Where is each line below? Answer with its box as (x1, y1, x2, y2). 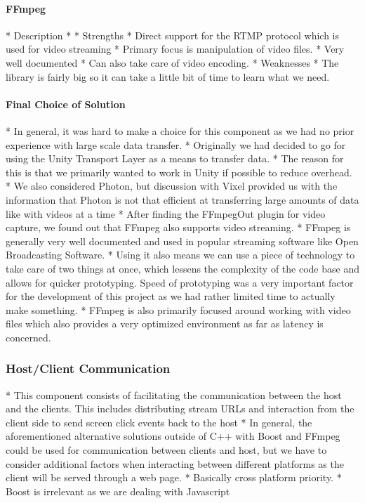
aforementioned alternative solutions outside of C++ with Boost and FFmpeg (6, 429, 340, 443)
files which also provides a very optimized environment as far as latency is (6, 316, 324, 331)
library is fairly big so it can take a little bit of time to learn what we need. (6, 69, 330, 84)
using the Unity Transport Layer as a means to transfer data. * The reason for (6, 151, 344, 166)
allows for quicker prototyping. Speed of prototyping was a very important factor (6, 275, 354, 289)
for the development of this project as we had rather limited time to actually (6, 289, 336, 303)
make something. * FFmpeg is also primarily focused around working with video (6, 302, 351, 317)
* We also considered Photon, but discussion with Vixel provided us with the (6, 178, 338, 193)
